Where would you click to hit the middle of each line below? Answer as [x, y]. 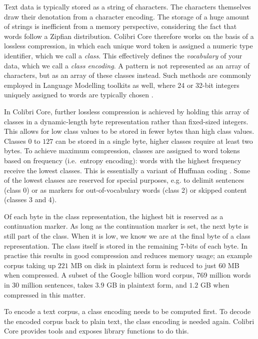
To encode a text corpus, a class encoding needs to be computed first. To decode [127, 311]
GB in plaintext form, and [147, 285]
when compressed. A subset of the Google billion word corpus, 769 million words [127, 275]
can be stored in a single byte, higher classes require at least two [154, 141]
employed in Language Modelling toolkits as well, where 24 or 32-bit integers [122, 85]
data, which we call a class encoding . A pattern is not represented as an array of [127, 65]
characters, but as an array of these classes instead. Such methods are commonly [128, 75]
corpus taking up [30, 265]
